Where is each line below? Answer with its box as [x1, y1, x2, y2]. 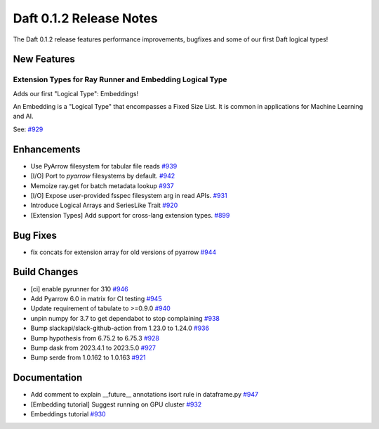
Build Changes [13, 266, 79, 278]
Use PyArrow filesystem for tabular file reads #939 [30, 161, 178, 170]
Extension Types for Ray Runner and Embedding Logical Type [13, 74, 227, 84]
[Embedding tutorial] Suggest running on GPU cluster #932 [30, 400, 202, 409]
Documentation [13, 372, 83, 384]
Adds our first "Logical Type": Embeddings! [13, 89, 139, 98]
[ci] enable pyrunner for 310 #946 [30, 284, 129, 293]
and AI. [13, 112, 34, 121]
